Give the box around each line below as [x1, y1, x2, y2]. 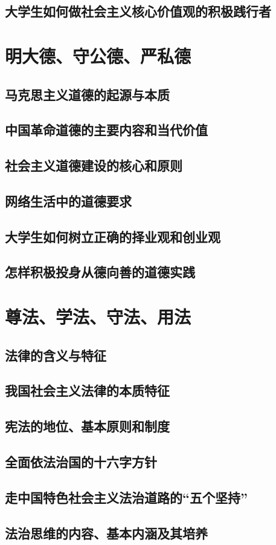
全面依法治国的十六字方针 [5, 452, 157, 471]
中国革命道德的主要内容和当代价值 [5, 120, 208, 139]
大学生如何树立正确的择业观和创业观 [5, 227, 220, 246]
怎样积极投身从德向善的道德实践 [5, 263, 195, 281]
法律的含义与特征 [5, 345, 106, 364]
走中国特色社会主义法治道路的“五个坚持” [5, 488, 248, 506]
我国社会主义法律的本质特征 [5, 381, 170, 400]
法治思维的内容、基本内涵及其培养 [5, 523, 208, 542]
